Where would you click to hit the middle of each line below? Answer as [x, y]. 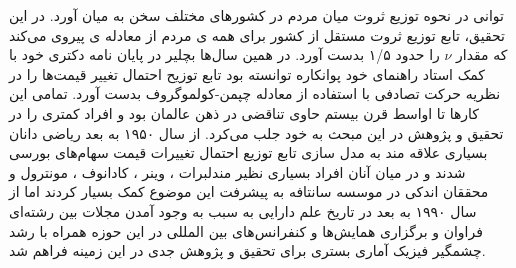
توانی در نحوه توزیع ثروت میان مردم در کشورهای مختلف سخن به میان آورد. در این [256, 15]
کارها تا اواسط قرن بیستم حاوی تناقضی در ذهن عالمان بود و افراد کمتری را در [244, 112]
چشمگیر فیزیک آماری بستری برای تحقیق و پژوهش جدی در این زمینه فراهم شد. [247, 250]
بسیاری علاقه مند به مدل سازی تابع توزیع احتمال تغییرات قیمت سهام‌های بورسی [248, 152]
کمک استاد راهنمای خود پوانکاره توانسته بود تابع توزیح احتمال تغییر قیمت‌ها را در [247, 73]
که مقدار [482, 54]
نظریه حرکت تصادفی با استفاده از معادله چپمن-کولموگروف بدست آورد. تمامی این [255, 93]
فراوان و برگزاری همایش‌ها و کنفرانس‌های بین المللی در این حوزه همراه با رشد [246, 230]
